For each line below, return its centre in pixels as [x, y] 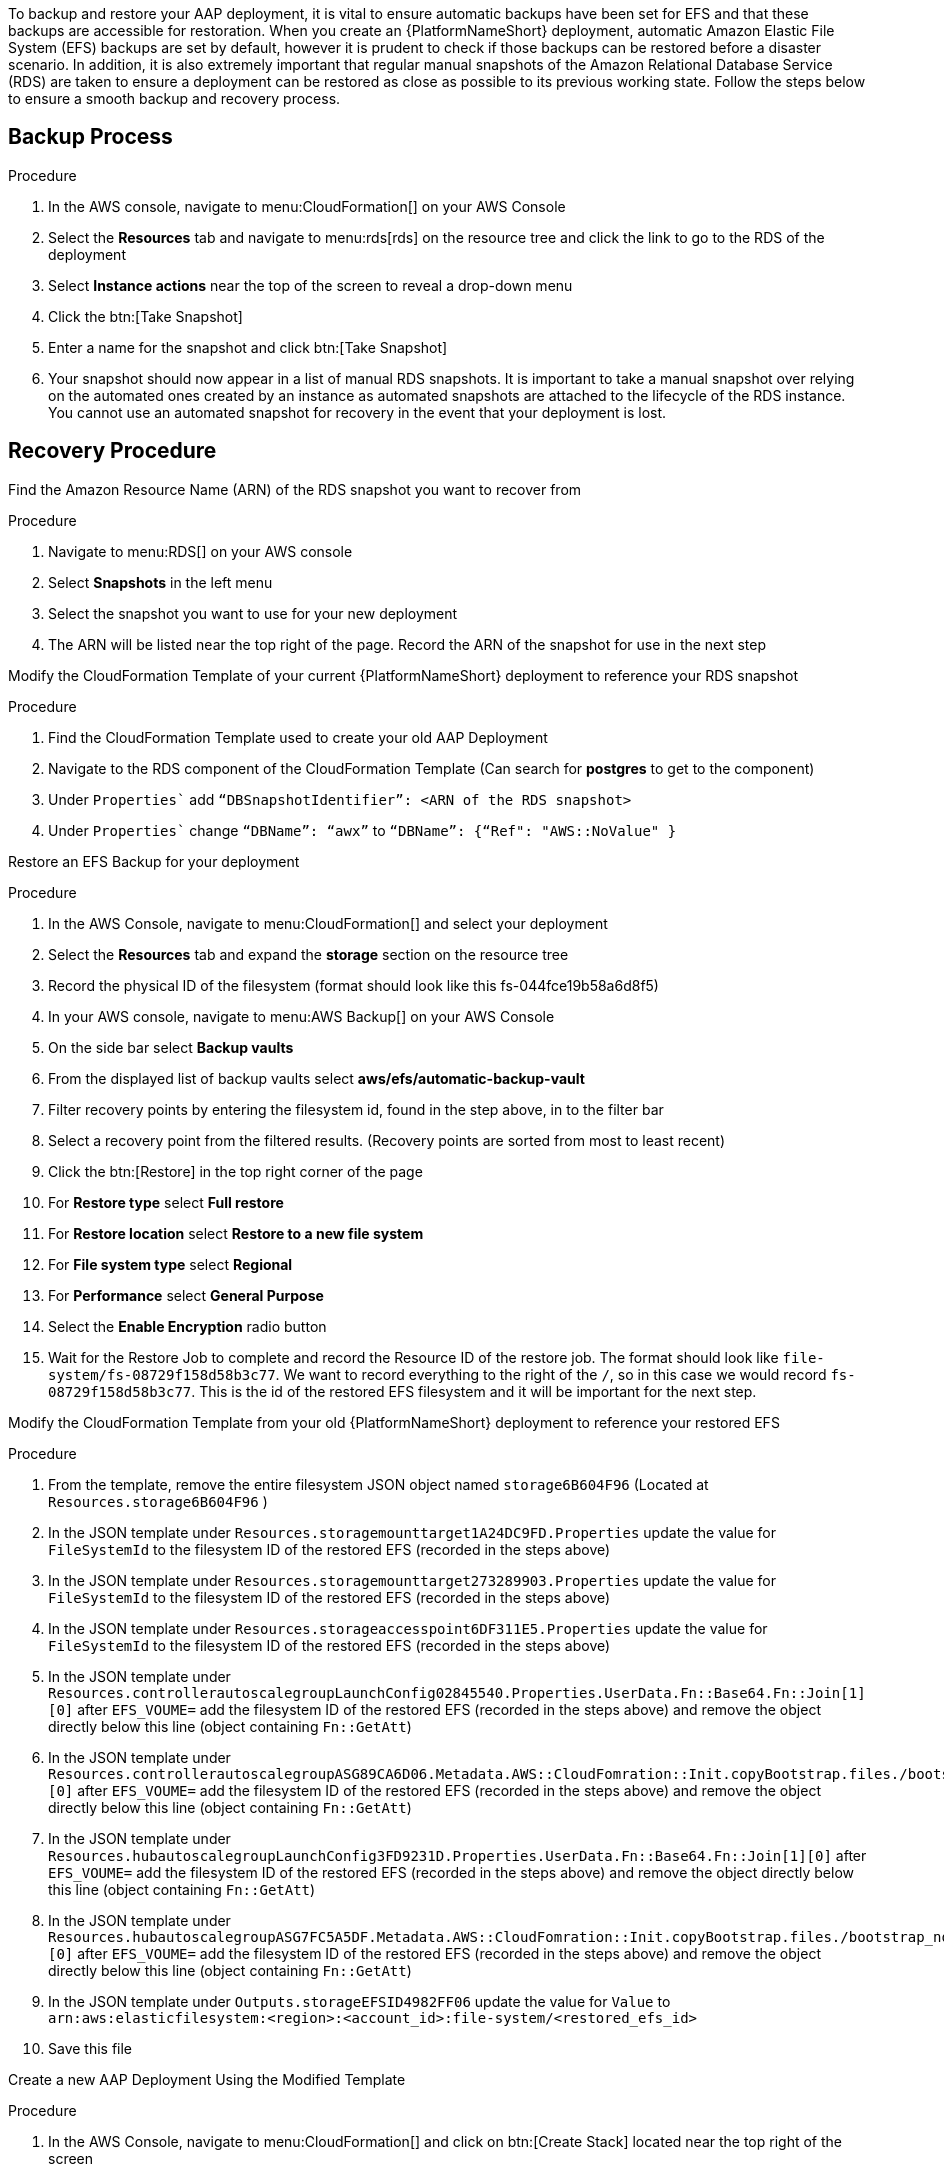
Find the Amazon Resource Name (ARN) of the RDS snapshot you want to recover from [295, 489]
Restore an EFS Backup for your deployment [154, 861]
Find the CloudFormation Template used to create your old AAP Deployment [298, 737]
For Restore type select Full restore [166, 1202]
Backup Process [90, 137]
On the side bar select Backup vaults [171, 1047]
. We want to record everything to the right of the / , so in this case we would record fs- [565, 1374]
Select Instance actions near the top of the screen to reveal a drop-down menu [310, 285]
